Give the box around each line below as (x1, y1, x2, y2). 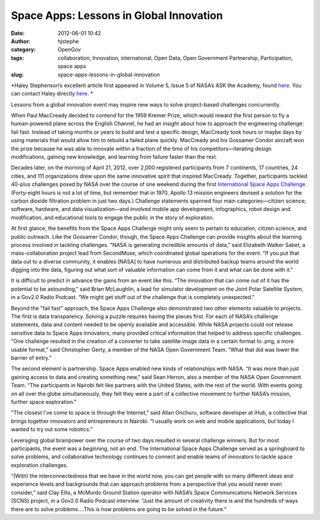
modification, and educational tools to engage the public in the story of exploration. (11, 214, 215, 221)
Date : (11, 30, 25, 37)
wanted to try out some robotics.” (11, 426, 93, 433)
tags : (11, 54, 24, 62)
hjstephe (57, 37, 79, 44)
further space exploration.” (11, 398, 77, 405)
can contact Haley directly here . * (11, 90, 93, 97)
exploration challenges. (11, 461, 68, 468)
